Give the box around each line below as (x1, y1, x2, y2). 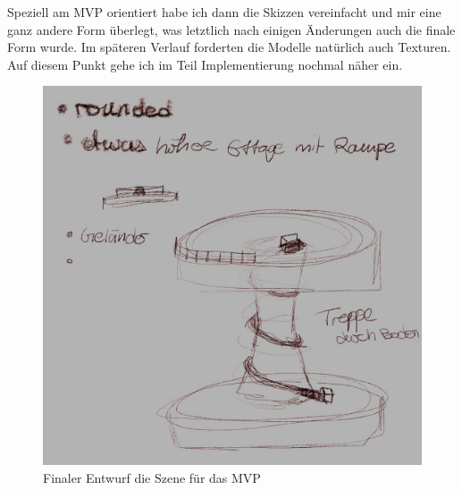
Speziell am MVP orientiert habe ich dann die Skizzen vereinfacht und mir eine (7, 3, 441, 21)
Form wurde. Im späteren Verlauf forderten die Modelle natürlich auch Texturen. (7, 38, 451, 56)
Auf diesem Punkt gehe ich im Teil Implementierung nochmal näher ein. (7, 55, 403, 73)
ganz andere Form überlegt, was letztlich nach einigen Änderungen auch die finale (7, 20, 456, 38)
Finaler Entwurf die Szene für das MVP (43, 468, 261, 486)
